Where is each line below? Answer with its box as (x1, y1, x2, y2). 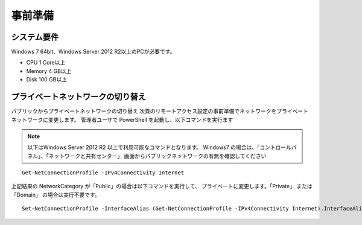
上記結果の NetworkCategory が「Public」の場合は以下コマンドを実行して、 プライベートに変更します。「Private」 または (11, 183, 313, 190)
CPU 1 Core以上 (26, 59, 66, 66)
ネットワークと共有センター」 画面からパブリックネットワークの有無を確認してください (48, 152, 267, 159)
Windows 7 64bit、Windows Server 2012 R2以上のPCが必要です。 (11, 48, 176, 55)
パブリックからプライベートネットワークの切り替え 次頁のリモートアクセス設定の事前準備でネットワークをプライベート (11, 107, 309, 115)
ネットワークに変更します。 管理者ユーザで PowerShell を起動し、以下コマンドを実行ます (11, 116, 233, 123)
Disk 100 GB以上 (26, 76, 68, 83)
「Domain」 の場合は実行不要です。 (11, 191, 100, 198)
